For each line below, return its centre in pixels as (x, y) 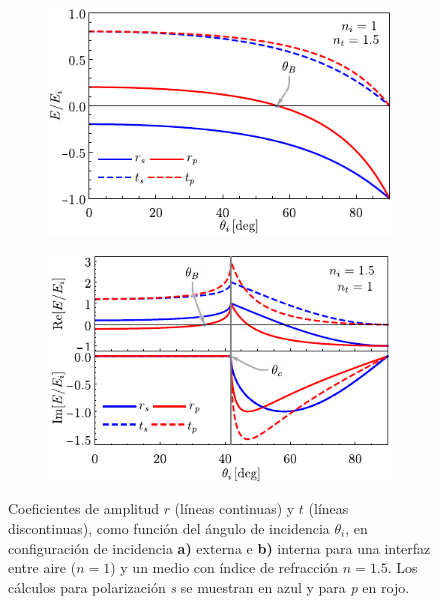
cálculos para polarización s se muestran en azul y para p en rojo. (209, 586)
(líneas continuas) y (234, 508)
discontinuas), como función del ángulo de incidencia (169, 527)
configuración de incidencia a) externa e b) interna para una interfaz (219, 547)
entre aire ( (42, 567)
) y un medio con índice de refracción (224, 567)
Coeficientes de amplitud (83, 508)
